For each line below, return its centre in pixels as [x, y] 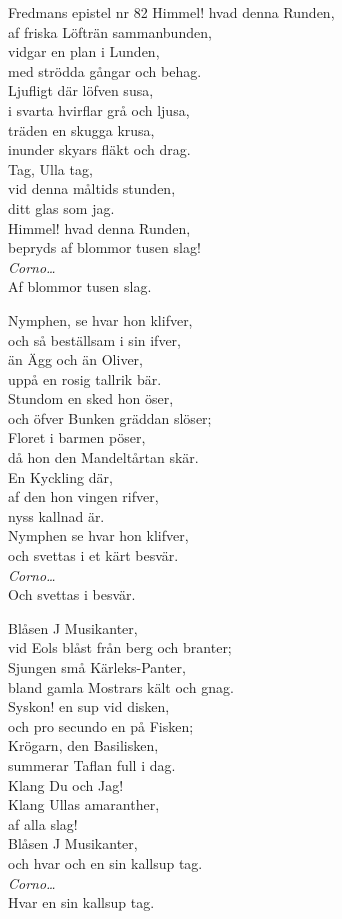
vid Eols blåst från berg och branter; [120, 647]
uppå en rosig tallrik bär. [85, 378]
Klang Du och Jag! [66, 784]
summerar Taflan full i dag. [92, 764]
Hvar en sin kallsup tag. [81, 902]
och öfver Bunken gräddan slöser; [110, 417]
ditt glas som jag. [61, 207]
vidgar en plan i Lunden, [84, 51]
